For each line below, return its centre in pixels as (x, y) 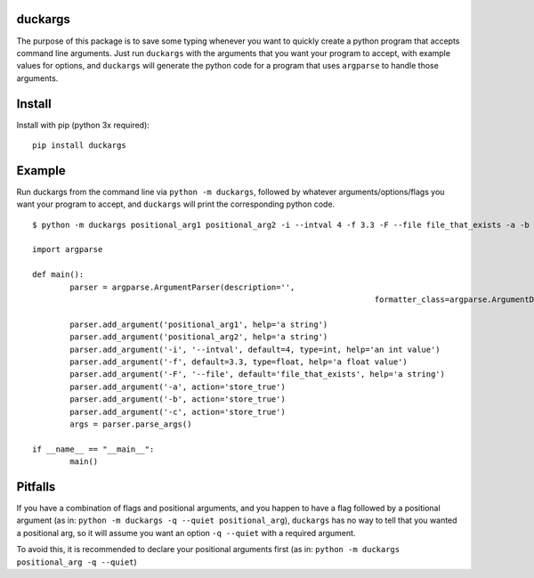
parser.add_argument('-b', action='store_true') (178, 399)
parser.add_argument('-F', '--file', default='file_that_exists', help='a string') (257, 374)
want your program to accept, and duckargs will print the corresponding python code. (176, 204)
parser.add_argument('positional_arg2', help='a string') (199, 337)
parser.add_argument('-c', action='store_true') (178, 411)
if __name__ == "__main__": (93, 449)
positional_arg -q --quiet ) (77, 562)
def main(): (58, 275)
